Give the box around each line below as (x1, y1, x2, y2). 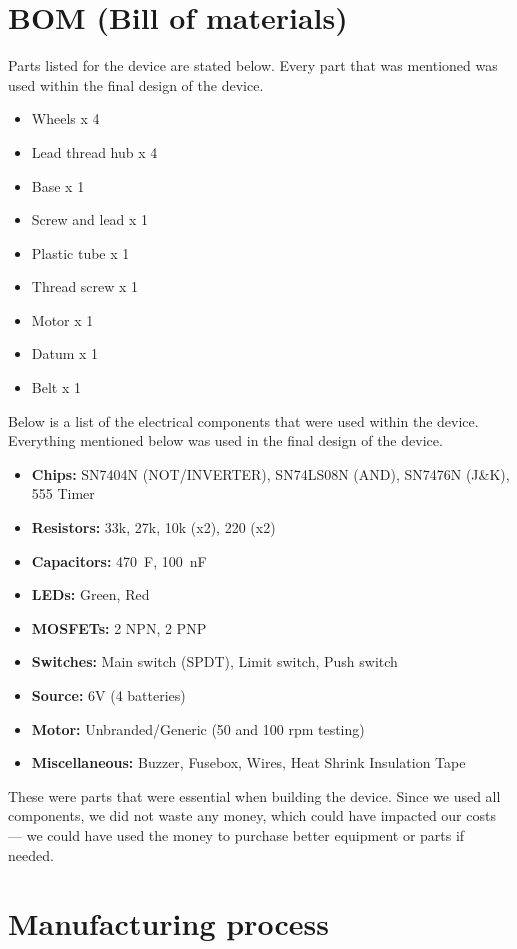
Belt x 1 (31, 377, 81, 398)
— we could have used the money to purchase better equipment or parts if (8, 824, 465, 845)
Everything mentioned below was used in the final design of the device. (8, 430, 443, 451)
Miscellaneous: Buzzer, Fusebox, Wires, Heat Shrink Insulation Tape (31, 752, 466, 773)
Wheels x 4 (31, 108, 100, 129)
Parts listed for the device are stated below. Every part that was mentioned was (8, 55, 498, 76)
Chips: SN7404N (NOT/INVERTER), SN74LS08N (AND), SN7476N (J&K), (31, 463, 510, 484)
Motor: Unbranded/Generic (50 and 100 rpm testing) (31, 718, 365, 739)
